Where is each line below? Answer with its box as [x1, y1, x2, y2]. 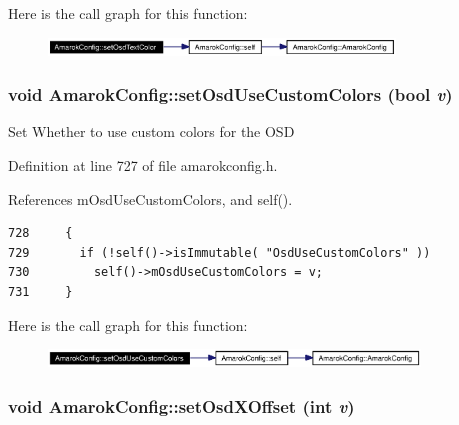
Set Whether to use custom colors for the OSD [8, 121, 295, 142]
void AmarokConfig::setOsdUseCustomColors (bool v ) [8, 82, 453, 107]
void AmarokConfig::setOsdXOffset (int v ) [8, 393, 355, 418]
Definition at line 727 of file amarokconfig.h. [8, 155, 278, 175]
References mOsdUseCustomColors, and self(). [8, 188, 293, 209]
